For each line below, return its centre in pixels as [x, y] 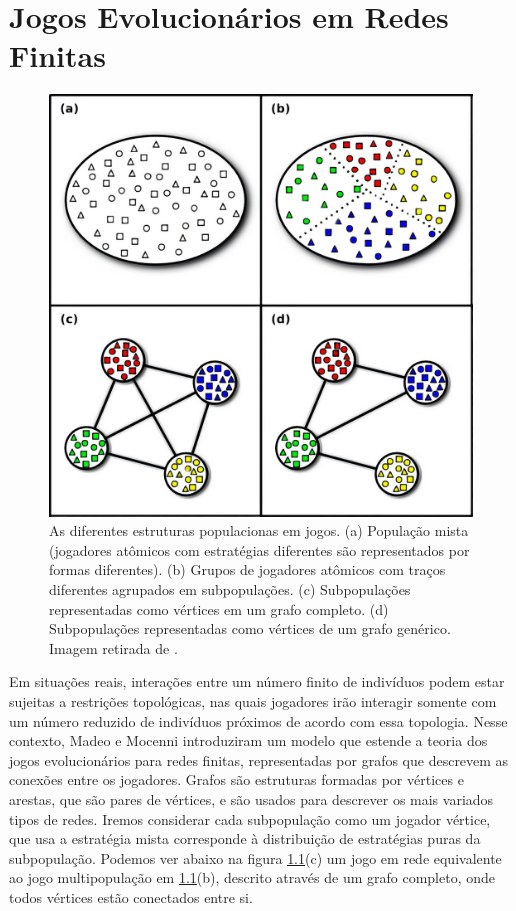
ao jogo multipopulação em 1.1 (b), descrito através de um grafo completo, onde [252, 877]
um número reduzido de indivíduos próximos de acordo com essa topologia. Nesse [258, 720]
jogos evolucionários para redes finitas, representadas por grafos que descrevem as [259, 759]
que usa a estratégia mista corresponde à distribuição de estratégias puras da [245, 838]
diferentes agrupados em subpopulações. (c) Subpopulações [230, 589]
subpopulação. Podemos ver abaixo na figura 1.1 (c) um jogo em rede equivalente [255, 857]
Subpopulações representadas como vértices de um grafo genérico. [250, 628]
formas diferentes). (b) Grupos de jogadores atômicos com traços [247, 569]
